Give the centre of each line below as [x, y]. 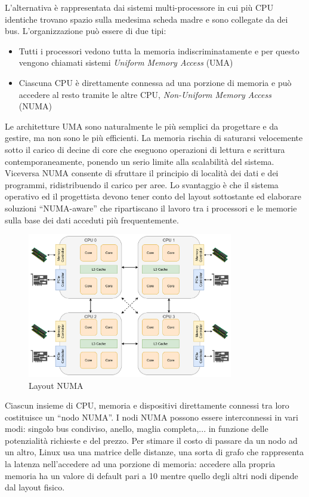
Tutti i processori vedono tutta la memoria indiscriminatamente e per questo [159, 50]
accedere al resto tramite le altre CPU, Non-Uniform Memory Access [145, 94]
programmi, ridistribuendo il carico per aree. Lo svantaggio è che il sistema [142, 184]
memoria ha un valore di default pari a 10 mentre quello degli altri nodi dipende [152, 475]
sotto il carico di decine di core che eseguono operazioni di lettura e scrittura [145, 149]
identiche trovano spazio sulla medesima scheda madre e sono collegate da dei [146, 19]
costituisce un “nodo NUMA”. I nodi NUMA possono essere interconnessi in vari [152, 417]
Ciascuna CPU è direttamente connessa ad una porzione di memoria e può [155, 82]
